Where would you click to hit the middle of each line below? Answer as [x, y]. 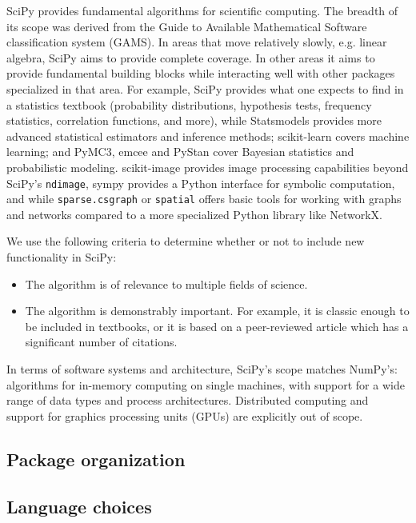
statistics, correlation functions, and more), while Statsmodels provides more [194, 120]
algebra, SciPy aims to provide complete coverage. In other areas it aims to [191, 57]
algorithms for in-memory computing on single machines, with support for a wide [206, 384]
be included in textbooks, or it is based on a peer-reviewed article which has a [217, 326]
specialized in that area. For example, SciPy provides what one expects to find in [205, 88]
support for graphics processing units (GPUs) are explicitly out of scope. [185, 415]
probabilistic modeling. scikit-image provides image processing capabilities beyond [208, 167]
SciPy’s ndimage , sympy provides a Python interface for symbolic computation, [201, 183]
